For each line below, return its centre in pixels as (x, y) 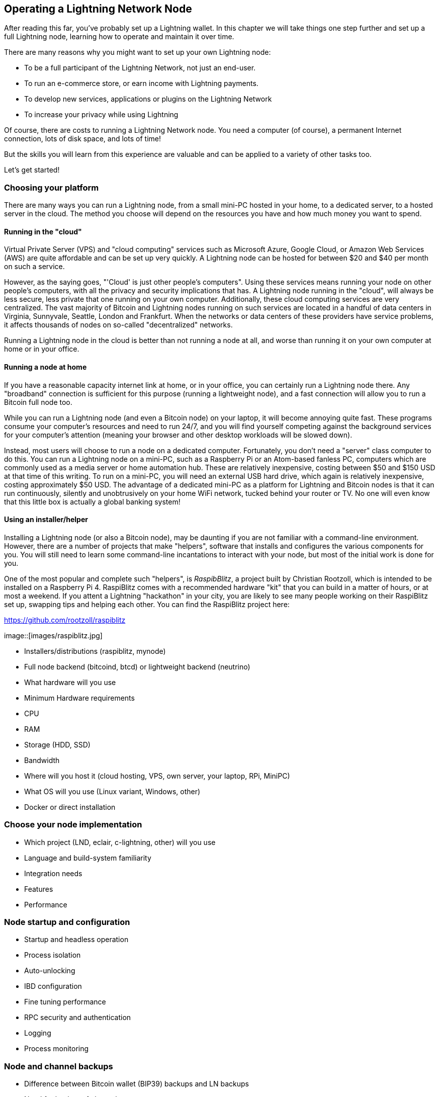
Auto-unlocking (50, 971)
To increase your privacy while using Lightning (101, 115)
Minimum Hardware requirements (79, 698)
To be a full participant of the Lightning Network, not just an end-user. (140, 68)
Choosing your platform (52, 187)
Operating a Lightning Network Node (98, 9)
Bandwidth (42, 760)
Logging (38, 1033)
